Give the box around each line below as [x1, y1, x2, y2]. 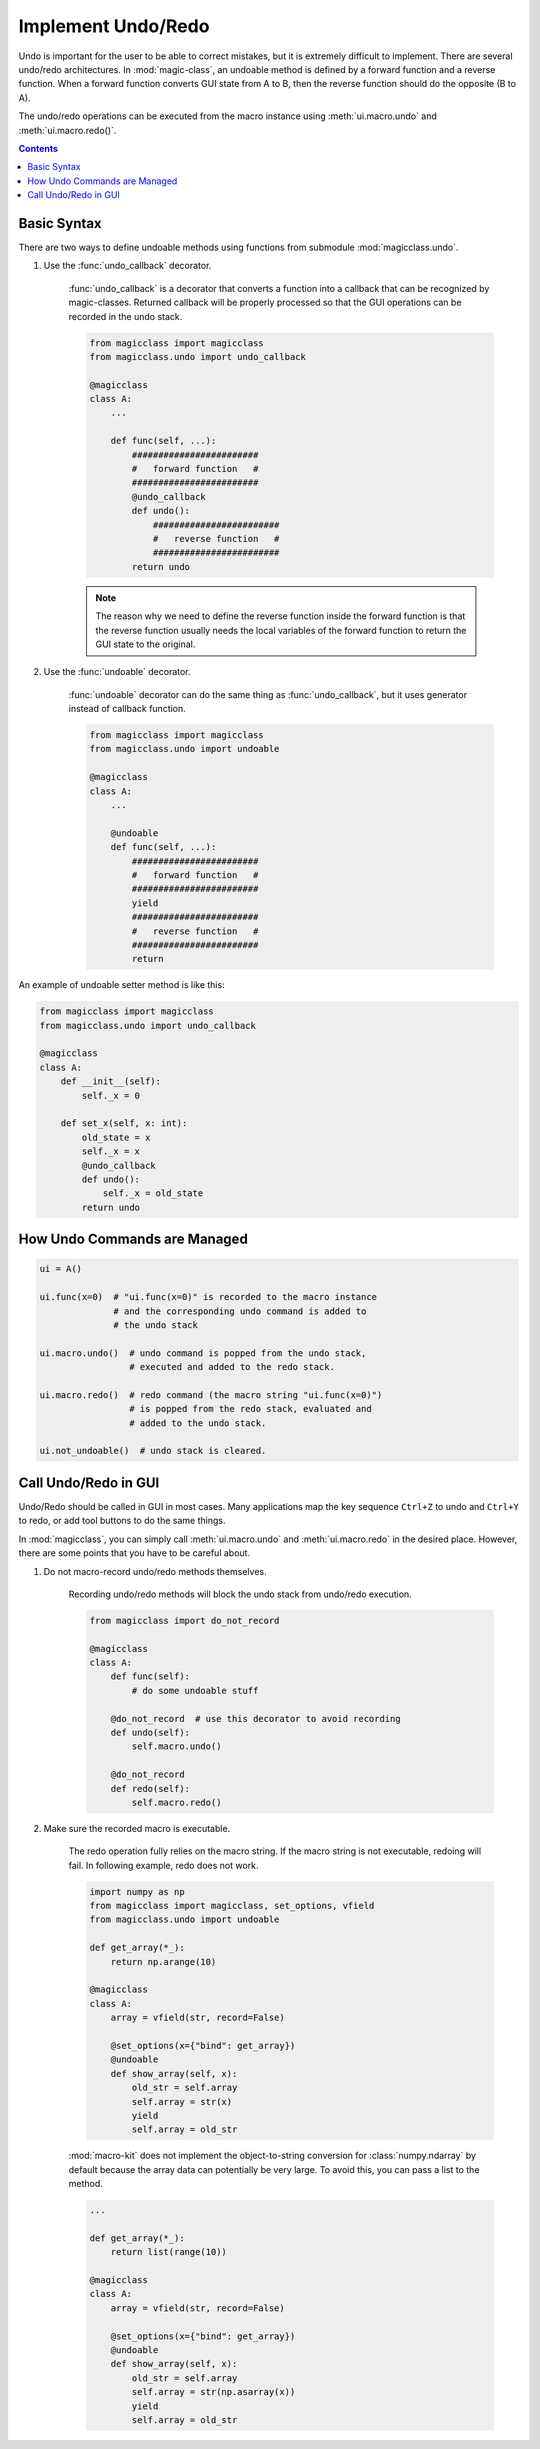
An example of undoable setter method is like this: [18, 979, 225, 991]
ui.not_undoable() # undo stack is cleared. [39, 1445, 267, 1457]
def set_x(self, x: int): [60, 1118, 188, 1129]
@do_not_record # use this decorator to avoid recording [110, 1713, 401, 1724]
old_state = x [81, 1131, 151, 1143]
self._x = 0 [81, 1090, 140, 1101]
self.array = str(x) [131, 2096, 233, 2107]
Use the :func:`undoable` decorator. [43, 666, 191, 678]
